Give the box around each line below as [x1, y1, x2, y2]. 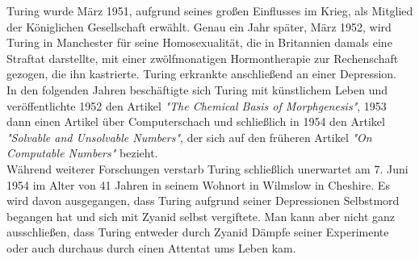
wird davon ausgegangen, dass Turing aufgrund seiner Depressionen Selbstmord [6, 192, 400, 209]
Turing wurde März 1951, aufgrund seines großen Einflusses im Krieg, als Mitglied [6, 2, 413, 19]
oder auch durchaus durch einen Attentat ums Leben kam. [6, 239, 296, 256]
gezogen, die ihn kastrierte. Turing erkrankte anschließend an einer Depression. [6, 65, 397, 82]
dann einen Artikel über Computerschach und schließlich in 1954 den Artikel [6, 113, 385, 130]
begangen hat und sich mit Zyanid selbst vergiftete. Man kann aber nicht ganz [6, 207, 395, 224]
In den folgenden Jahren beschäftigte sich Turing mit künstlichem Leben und [6, 81, 388, 98]
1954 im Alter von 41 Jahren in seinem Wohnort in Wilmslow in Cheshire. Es [6, 176, 390, 193]
